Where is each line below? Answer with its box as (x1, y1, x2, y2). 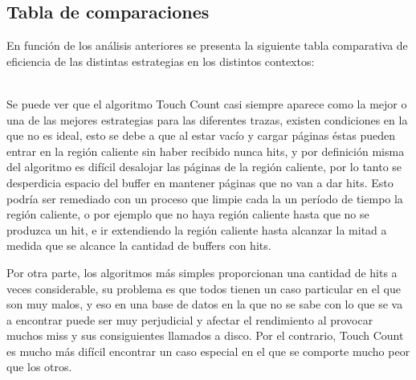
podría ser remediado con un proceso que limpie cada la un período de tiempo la (6, 190, 403, 206)
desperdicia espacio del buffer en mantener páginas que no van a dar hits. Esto (6, 174, 394, 190)
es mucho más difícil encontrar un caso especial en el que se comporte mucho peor (6, 342, 410, 359)
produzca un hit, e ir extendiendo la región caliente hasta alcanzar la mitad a (6, 221, 387, 238)
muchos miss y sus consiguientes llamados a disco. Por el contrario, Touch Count (6, 327, 404, 344)
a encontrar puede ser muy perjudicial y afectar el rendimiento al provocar (6, 311, 373, 328)
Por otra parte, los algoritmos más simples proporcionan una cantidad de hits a (6, 264, 398, 280)
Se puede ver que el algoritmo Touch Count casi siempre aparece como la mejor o (6, 95, 407, 112)
